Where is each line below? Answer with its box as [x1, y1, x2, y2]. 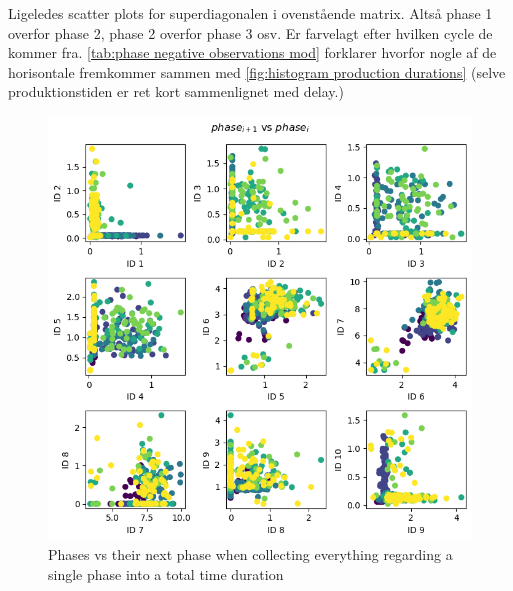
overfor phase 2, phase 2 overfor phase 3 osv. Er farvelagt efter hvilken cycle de [8, 22, 493, 43]
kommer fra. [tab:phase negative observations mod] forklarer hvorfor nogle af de [8, 42, 497, 63]
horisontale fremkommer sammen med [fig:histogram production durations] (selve [8, 61, 506, 82]
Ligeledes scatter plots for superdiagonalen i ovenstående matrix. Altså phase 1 [8, 3, 493, 23]
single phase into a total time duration [48, 563, 284, 584]
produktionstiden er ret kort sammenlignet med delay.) [8, 81, 344, 102]
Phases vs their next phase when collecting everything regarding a [48, 544, 453, 565]
